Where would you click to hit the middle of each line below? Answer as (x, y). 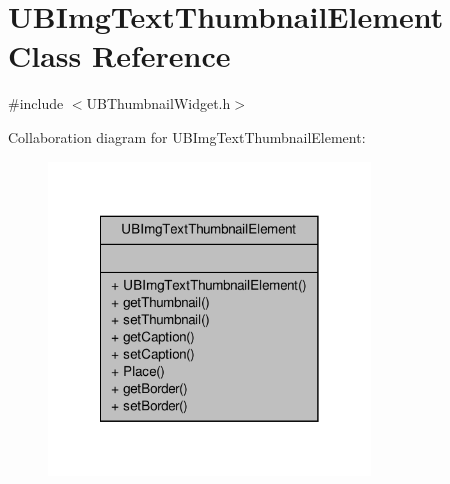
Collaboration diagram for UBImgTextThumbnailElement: (187, 136)
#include (36, 103)
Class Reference (119, 55)
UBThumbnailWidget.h (158, 103)
